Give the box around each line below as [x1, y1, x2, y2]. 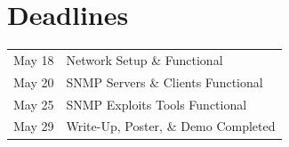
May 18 [13, 50, 54, 69]
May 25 [13, 94, 54, 113]
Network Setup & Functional [66, 50, 223, 69]
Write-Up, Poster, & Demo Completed [66, 117, 276, 135]
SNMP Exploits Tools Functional [66, 94, 247, 113]
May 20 [13, 72, 54, 91]
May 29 [13, 117, 54, 135]
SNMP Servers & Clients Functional [66, 72, 263, 91]
